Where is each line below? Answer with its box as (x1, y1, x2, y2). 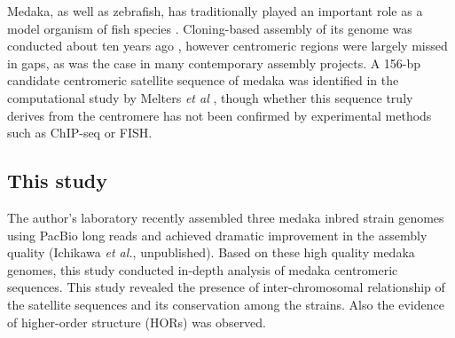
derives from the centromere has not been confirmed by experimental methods (7, 106, 432, 124)
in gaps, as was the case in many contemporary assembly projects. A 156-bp (7, 53, 421, 72)
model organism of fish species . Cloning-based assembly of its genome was (7, 19, 412, 37)
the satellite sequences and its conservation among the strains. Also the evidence (7, 295, 444, 313)
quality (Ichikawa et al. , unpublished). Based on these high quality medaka (7, 243, 415, 262)
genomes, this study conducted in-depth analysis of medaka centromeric (7, 260, 398, 279)
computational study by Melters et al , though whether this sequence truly (7, 88, 413, 106)
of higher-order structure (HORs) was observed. (7, 312, 267, 331)
